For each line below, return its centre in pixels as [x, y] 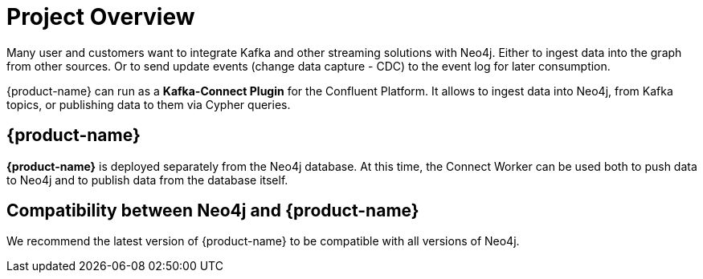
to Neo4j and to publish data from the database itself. [147, 180]
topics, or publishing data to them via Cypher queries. [149, 104]
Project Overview [101, 17]
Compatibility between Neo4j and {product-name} [213, 211]
